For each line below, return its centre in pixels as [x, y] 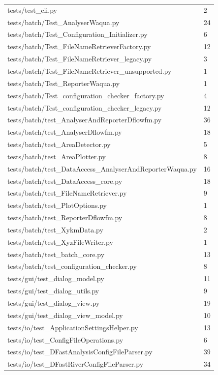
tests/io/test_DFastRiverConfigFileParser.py [76, 364]
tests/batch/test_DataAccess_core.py [65, 181]
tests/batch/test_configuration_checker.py [72, 266]
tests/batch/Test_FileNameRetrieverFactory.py [79, 46]
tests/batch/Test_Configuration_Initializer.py [78, 34]
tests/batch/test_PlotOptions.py [57, 205]
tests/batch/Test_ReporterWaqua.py [64, 83]
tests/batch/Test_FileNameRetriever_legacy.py [80, 59]
